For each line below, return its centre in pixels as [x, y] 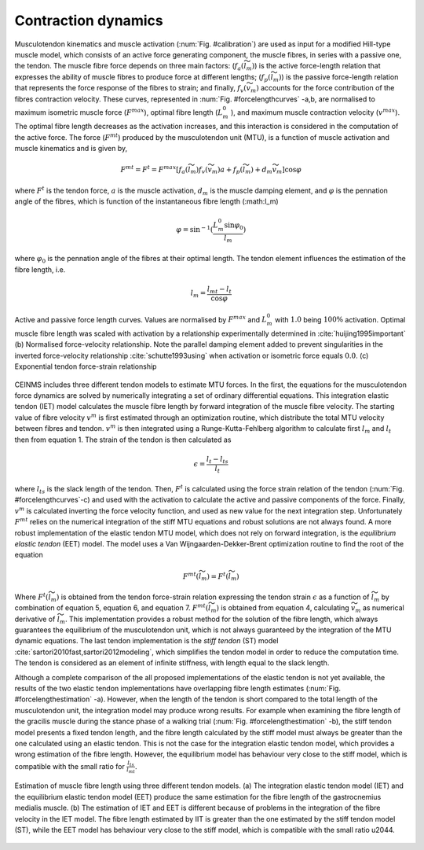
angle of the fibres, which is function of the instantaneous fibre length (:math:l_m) [146, 201]
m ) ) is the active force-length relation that [313, 67]
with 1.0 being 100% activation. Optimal [340, 319]
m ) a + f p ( [228, 171]
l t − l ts [217, 460]
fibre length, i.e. [40, 269]
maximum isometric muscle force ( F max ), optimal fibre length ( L [119, 112]
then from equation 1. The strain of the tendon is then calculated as [123, 440]
